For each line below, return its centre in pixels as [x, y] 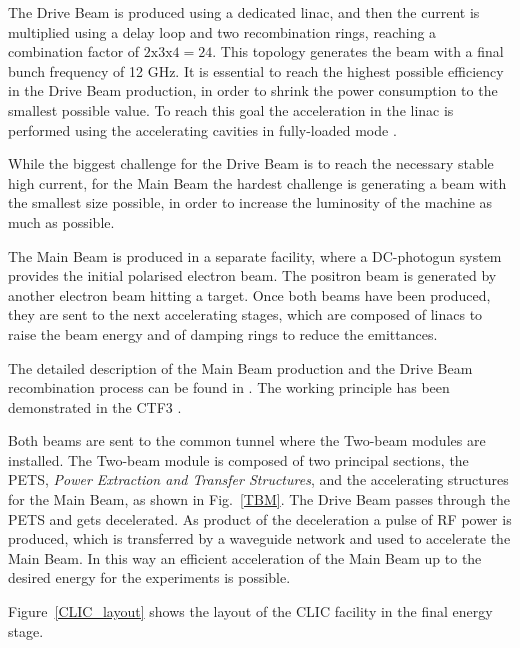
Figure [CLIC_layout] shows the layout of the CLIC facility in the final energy [250, 611]
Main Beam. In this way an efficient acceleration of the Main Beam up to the [245, 557]
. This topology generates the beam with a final [358, 51]
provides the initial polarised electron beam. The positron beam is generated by [252, 275]
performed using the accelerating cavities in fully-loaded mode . [202, 129]
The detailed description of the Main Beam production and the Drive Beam [240, 367]
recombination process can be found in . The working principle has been [229, 387]
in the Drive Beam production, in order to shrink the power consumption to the [253, 90]
